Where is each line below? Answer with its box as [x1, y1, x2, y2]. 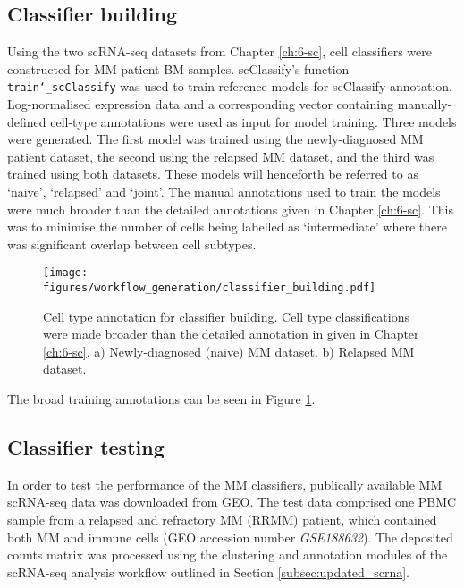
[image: [43, 266, 89, 280]
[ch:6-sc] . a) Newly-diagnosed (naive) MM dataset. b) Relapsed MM [43, 341, 415, 360]
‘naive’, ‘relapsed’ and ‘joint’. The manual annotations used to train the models [7, 182, 441, 201]
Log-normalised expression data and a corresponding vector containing [7, 95, 393, 113]
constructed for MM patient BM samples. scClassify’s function [7, 59, 350, 78]
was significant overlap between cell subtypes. [7, 234, 257, 253]
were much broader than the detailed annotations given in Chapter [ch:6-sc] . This [7, 199, 453, 218]
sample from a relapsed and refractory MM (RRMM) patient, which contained [7, 510, 437, 529]
